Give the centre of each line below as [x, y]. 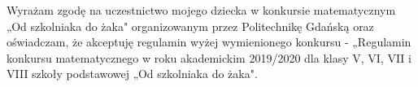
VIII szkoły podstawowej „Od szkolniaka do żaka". [132, 74]
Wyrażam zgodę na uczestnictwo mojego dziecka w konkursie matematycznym [201, 10]
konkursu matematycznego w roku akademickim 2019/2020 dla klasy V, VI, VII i [209, 57]
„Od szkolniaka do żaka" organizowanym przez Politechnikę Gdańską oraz [190, 26]
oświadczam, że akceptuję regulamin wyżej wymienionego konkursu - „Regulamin [209, 42]
